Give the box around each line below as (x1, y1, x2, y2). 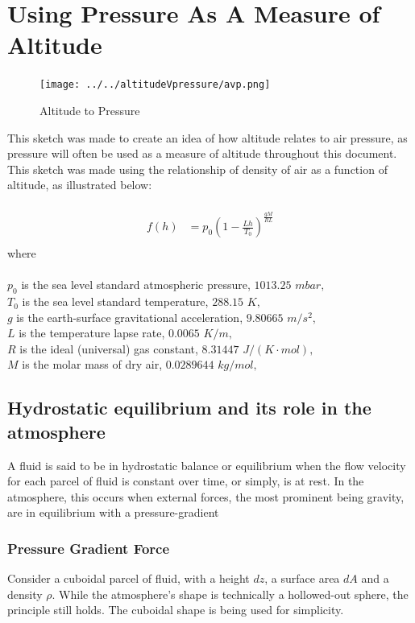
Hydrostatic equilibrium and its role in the (7, 395, 371, 420)
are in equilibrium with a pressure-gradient (7, 504, 219, 521)
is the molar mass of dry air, (22, 356, 163, 373)
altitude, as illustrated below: (7, 176, 152, 193)
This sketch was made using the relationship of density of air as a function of (7, 160, 388, 177)
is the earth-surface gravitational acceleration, (16, 308, 243, 325)
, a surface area (264, 570, 340, 587)
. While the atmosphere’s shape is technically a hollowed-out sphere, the (52, 585, 409, 602)
